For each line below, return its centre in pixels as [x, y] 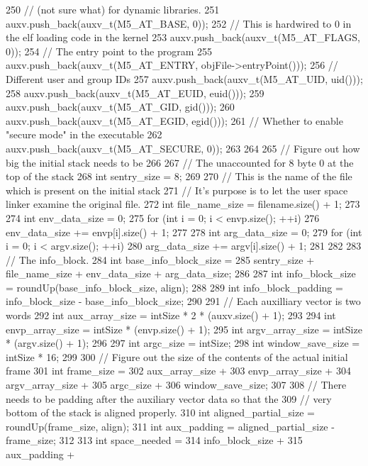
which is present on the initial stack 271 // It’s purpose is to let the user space [177, 190]
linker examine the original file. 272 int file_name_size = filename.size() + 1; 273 [183, 204]
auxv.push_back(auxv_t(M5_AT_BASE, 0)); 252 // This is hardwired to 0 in [179, 23]
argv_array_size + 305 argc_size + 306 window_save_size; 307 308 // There [176, 385]
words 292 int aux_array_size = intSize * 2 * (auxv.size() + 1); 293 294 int [171, 315]
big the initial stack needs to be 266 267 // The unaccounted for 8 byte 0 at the [180, 162]
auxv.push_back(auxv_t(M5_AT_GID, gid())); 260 [120, 107]
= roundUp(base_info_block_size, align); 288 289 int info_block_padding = [174, 287]
